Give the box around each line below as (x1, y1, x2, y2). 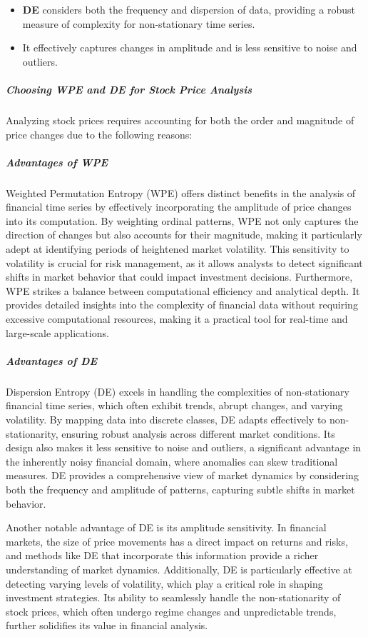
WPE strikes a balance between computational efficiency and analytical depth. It (6, 283, 360, 298)
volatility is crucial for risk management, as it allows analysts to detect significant (6, 255, 363, 270)
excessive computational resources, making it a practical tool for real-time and (6, 311, 348, 326)
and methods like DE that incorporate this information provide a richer (6, 548, 319, 563)
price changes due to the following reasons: (6, 126, 193, 141)
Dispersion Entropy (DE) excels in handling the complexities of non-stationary (6, 383, 349, 398)
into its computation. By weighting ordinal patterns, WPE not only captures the (6, 213, 359, 228)
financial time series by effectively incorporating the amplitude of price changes (6, 199, 352, 214)
